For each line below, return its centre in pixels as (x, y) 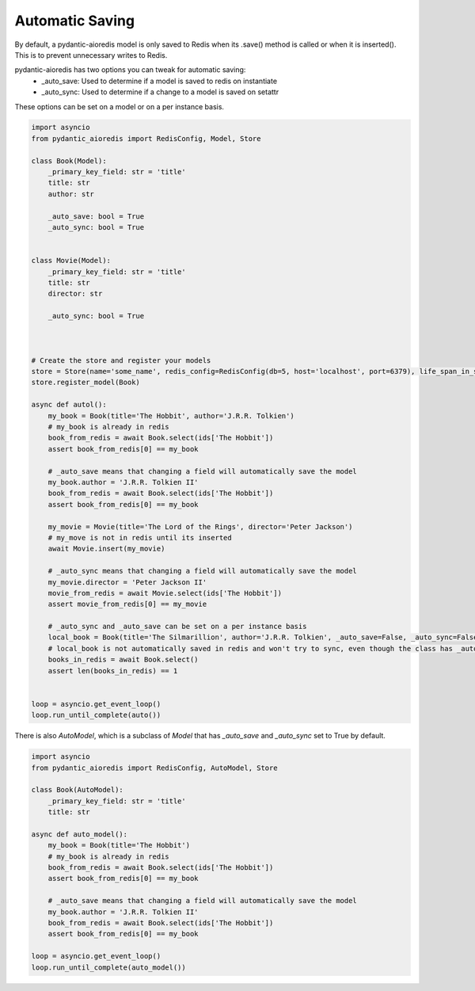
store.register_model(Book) (85, 383)
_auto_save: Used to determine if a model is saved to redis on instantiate (159, 81)
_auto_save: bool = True (96, 216)
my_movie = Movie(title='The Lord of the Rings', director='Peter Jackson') (200, 526)
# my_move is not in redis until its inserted (140, 537)
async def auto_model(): (80, 834)
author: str (71, 194)
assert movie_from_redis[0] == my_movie (127, 604)
